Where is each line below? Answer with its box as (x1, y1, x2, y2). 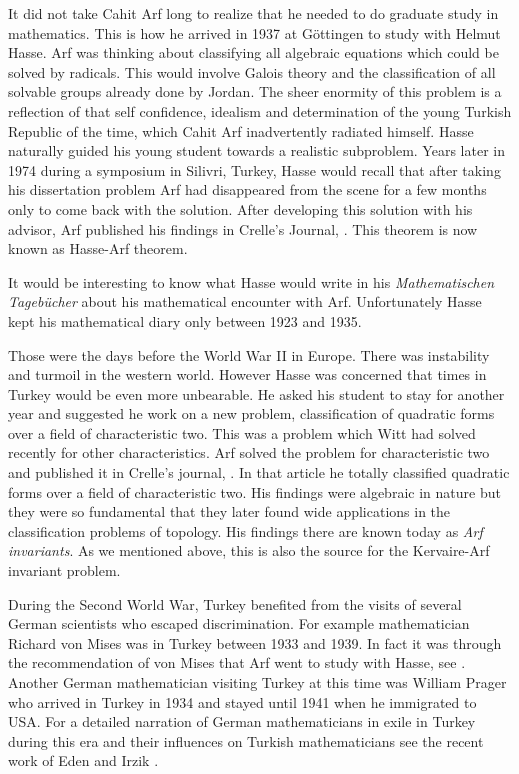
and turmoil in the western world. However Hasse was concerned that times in (8, 364, 487, 385)
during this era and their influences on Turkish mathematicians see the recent (8, 730, 484, 751)
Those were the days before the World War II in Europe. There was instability (8, 344, 490, 365)
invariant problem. (8, 560, 121, 581)
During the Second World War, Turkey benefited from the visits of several (8, 593, 462, 614)
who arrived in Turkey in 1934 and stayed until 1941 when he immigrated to (8, 691, 477, 712)
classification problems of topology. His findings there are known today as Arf (8, 520, 483, 541)
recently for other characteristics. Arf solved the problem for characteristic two (8, 442, 490, 463)
